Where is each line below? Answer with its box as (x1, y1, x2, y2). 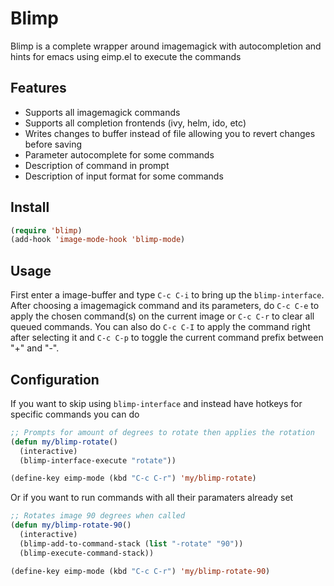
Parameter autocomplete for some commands (24, 148, 215, 161)
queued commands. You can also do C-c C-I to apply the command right (10, 321, 311, 333)
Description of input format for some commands (24, 170, 224, 182)
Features (10, 80, 67, 97)
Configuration (10, 371, 100, 388)
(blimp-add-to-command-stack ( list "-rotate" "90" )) (19, 538, 244, 549)
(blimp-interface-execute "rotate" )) (19, 455, 177, 466)
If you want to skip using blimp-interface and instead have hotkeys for (10, 397, 303, 409)
